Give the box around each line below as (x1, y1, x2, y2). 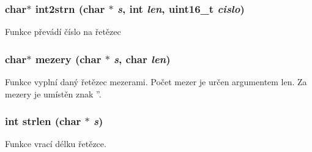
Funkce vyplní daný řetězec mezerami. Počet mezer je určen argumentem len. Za (5, 75, 307, 88)
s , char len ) (114, 51, 171, 66)
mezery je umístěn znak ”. (5, 87, 102, 100)
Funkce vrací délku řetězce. (5, 137, 106, 150)
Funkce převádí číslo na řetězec (5, 25, 121, 38)
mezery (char (35, 51, 102, 66)
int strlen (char (5, 113, 81, 129)
